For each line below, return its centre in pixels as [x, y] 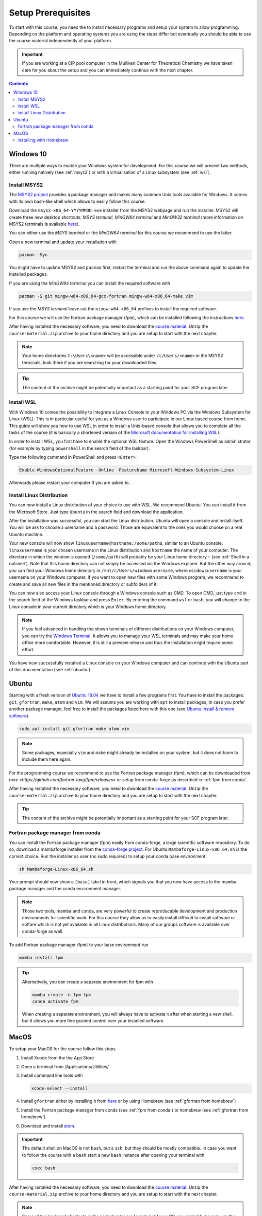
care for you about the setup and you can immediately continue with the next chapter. [108, 70]
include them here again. [47, 759]
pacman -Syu [33, 255]
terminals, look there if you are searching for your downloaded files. [90, 362]
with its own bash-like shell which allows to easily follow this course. [77, 201]
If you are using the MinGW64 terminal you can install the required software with [90, 283]
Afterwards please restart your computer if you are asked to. [70, 483]
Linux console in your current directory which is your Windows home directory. [88, 607]
